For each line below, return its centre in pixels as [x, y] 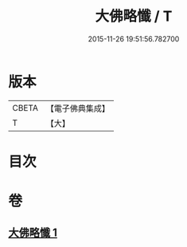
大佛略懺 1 [33, 233]
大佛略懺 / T [134, 16]
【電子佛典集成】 [78, 108]
